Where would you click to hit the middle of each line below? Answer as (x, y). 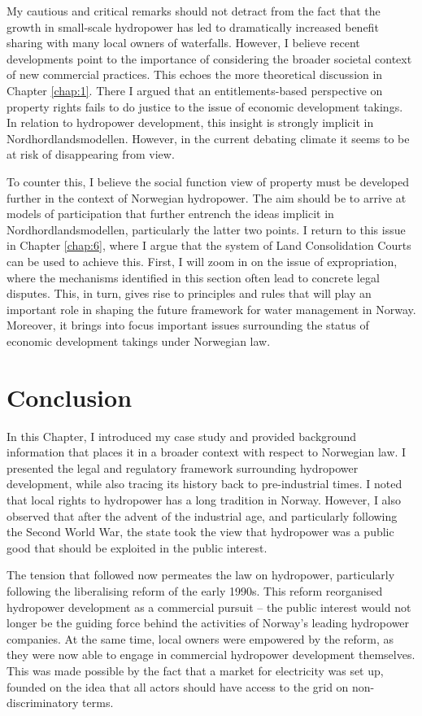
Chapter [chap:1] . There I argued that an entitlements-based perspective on (195, 90)
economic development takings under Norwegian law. (139, 341)
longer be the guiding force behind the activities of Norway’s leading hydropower (208, 623)
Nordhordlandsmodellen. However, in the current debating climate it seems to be (208, 138)
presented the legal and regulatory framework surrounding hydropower (183, 467)
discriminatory (43, 703)
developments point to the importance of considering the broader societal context (209, 58)
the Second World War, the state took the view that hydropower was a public (200, 532)
